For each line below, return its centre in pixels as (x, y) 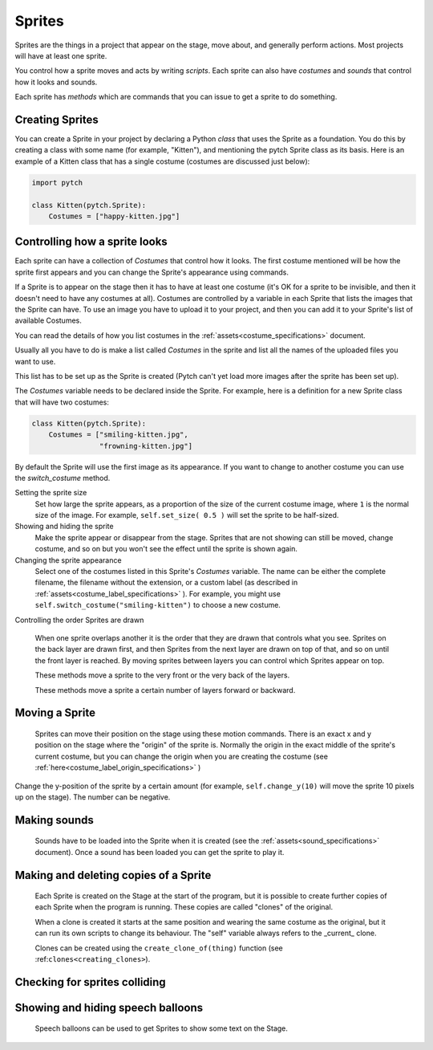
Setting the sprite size (51, 493)
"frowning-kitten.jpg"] (146, 446)
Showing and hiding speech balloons (109, 1007)
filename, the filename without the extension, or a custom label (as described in (166, 583)
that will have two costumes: (62, 402)
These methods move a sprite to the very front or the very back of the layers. (162, 675)
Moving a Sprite (55, 713)
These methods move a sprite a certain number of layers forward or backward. (165, 690)
